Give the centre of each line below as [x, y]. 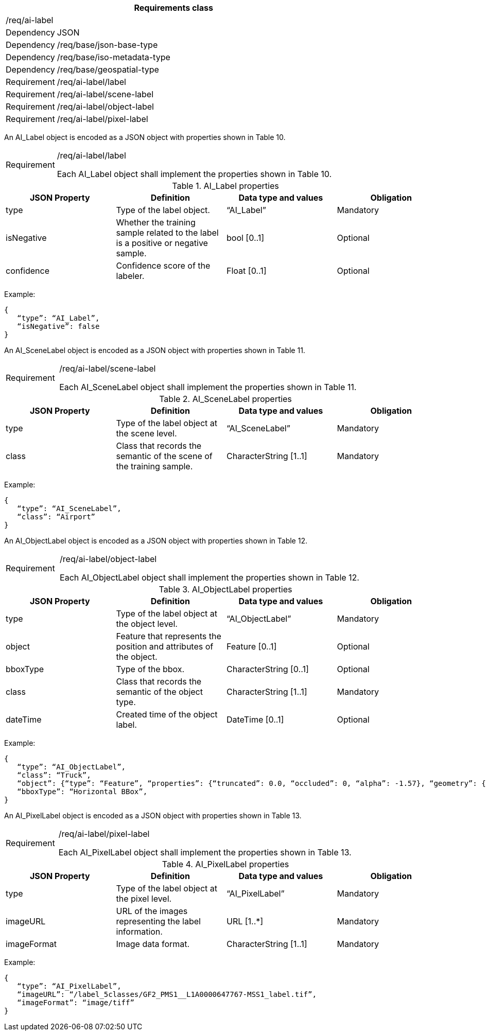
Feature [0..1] [252, 646]
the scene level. [146, 433]
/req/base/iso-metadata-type [114, 57]
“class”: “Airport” [56, 517]
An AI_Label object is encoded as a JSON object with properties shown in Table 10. [145, 137]
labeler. [130, 276]
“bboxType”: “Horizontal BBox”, [82, 792]
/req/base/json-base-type [107, 45]
